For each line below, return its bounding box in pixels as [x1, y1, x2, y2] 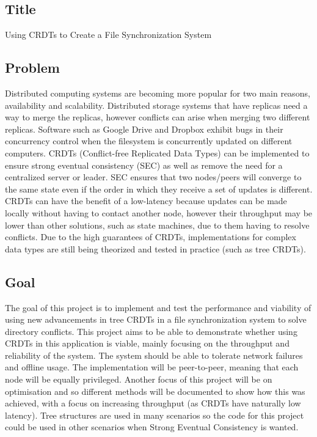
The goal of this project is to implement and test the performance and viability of [5, 301, 312, 314]
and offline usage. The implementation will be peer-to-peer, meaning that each [5, 361, 299, 373]
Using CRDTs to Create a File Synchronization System [5, 28, 212, 41]
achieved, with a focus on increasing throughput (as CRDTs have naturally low [5, 397, 301, 409]
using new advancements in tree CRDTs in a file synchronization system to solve [5, 313, 307, 326]
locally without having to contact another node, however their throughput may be [5, 206, 313, 219]
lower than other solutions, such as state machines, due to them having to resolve [5, 218, 310, 231]
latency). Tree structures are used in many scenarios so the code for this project [5, 408, 304, 421]
